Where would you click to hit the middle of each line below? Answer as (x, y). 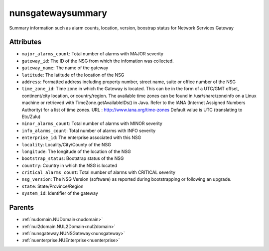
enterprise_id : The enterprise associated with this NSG (81, 137)
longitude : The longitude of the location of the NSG (76, 151)
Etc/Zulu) (31, 117)
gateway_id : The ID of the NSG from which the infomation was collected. (98, 61)
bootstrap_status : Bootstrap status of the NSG (73, 158)
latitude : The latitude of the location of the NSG (73, 75)
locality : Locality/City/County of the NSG (67, 144)
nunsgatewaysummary (58, 13)
